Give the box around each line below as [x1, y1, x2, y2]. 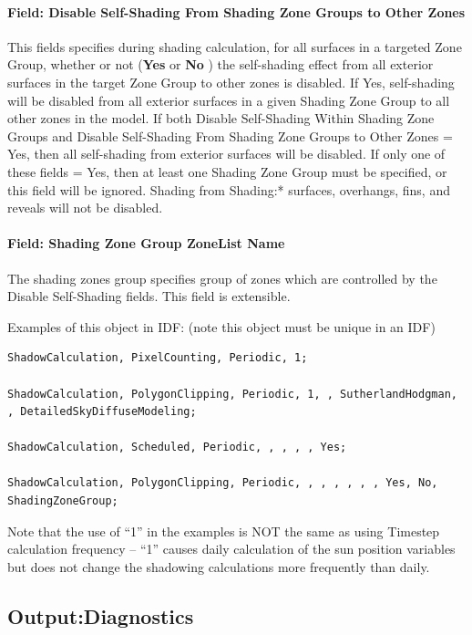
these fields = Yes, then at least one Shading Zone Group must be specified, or [7, 161, 447, 181]
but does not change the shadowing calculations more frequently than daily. [7, 557, 430, 576]
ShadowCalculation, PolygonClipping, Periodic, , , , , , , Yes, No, [7, 476, 438, 490]
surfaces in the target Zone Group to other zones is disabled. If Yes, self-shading [7, 72, 455, 91]
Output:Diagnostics [7, 601, 194, 630]
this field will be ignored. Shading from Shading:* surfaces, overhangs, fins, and [7, 180, 450, 199]
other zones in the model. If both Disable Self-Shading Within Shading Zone [7, 109, 435, 128]
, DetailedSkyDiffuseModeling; [7, 405, 197, 419]
